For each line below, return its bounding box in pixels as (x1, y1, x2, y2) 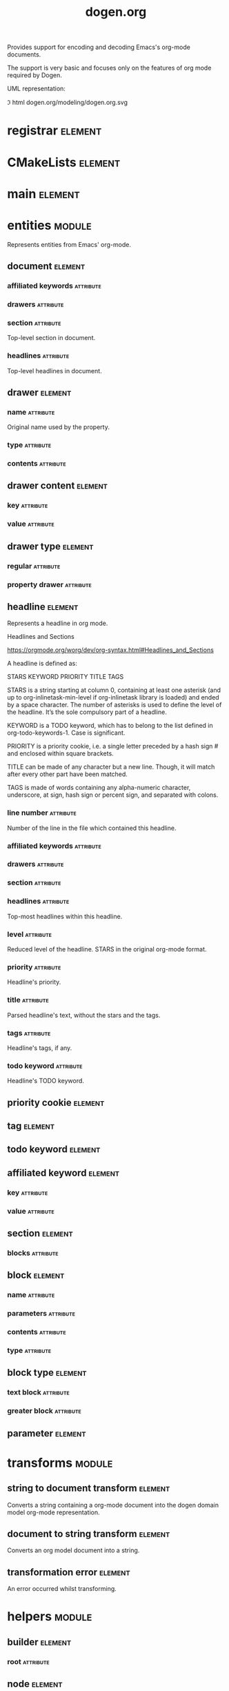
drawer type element (7, 540, 94, 552)
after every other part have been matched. (7, 770, 128, 778)
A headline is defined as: (7, 660, 78, 668)
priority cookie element (7, 1096, 105, 1108)
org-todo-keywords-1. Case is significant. (7, 729, 126, 737)
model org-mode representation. (7, 1508, 100, 1516)
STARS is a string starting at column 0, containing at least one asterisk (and (7, 686, 221, 694)
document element (7, 260, 86, 273)
